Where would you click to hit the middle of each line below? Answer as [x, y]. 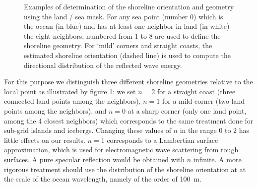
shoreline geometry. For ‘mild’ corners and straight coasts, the [118, 45]
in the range [198, 130]
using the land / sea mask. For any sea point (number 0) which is [124, 16]
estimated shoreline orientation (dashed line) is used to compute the [127, 55]
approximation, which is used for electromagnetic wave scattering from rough [121, 150]
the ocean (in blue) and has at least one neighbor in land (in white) [127, 26]
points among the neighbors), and [55, 110]
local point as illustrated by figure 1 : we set [70, 91]
